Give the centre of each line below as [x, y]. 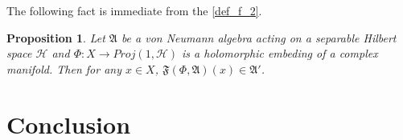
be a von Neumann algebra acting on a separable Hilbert [259, 37]
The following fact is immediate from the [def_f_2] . [134, 10]
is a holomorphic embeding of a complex [280, 53]
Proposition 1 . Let [56, 37]
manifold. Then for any [64, 68]
